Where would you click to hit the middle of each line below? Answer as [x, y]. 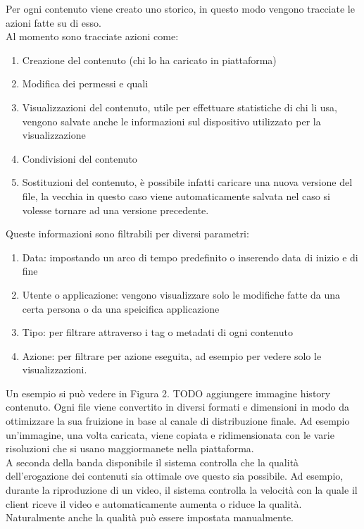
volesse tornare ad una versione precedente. [115, 210]
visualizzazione [54, 135]
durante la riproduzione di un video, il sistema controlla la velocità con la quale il [182, 490]
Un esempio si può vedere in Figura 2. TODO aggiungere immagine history [168, 393]
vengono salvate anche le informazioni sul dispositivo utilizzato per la [171, 121]
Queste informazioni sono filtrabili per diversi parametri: [127, 234]
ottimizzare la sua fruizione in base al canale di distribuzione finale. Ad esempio [178, 421]
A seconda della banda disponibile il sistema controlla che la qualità [152, 462]
